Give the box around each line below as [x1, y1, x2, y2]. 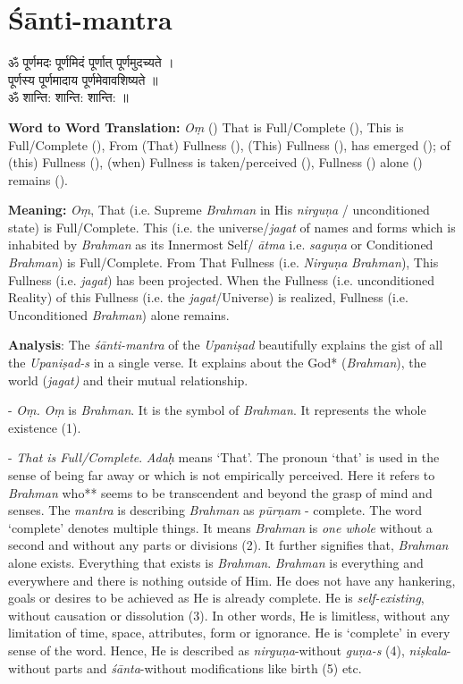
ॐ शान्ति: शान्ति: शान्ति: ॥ [8, 88, 129, 106]
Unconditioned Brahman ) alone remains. [8, 305, 230, 324]
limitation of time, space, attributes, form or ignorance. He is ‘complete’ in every [8, 623, 450, 642]
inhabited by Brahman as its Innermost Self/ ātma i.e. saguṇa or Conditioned [8, 235, 434, 254]
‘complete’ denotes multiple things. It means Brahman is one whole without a [8, 518, 433, 536]
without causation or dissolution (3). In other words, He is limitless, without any [8, 605, 450, 624]
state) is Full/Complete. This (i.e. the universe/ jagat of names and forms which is [8, 217, 456, 236]
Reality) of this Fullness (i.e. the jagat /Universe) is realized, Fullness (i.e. [8, 288, 408, 307]
